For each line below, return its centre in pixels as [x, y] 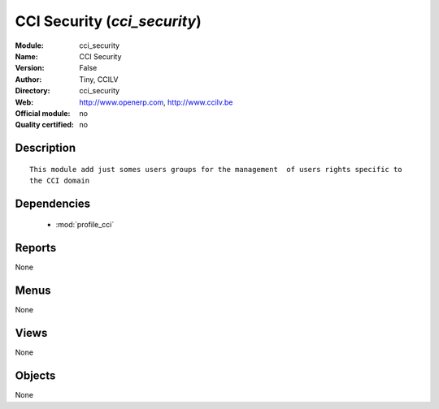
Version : [30, 68]
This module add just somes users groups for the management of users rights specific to [216, 169]
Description [46, 148]
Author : [28, 79]
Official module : [43, 113]
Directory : [33, 91]
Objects [35, 376]
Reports [36, 248]
